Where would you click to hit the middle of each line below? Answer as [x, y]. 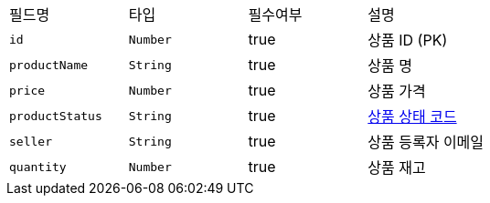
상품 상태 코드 [412, 117]
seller [31, 141]
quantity [38, 167]
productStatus [56, 116]
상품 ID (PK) [408, 40]
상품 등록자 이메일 [426, 142]
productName [49, 65]
